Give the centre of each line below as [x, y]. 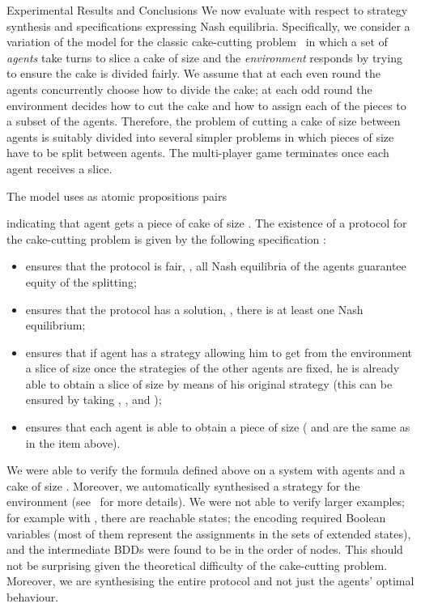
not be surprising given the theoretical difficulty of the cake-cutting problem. [197, 565]
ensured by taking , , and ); [94, 400]
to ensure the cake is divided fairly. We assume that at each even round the [194, 73]
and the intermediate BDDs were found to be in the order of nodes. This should [205, 549]
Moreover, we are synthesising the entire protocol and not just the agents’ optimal [210, 581]
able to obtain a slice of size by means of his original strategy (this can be [209, 383]
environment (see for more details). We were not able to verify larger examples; [206, 502]
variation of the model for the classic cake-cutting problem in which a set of [197, 42]
